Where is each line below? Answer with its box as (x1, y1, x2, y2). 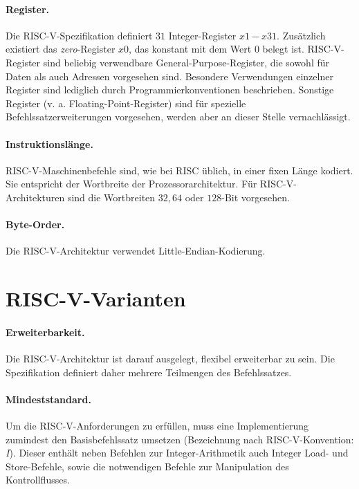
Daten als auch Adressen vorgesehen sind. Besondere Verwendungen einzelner (6, 68, 333, 83)
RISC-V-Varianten (6, 284, 186, 313)
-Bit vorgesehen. (221, 190, 290, 204)
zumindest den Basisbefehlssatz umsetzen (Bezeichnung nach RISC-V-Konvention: (6, 432, 354, 446)
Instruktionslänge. (6, 136, 93, 151)
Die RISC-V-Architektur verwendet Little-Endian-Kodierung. (6, 243, 266, 258)
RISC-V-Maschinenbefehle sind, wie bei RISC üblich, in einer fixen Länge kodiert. (6, 163, 353, 177)
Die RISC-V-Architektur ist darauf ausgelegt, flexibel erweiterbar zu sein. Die (6, 351, 335, 366)
